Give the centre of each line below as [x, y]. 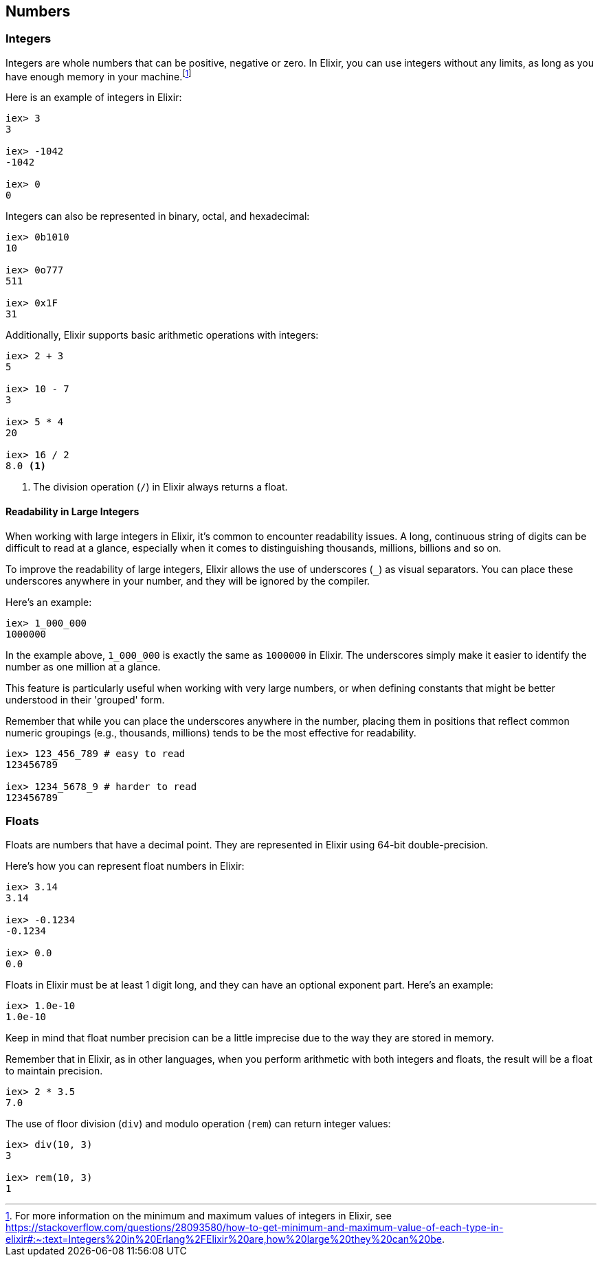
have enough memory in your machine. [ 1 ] [99, 75]
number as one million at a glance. [83, 666]
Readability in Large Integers [73, 512]
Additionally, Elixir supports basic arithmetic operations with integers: [162, 335]
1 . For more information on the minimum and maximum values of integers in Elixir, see [199, 1216]
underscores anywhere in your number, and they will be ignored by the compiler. [188, 581]
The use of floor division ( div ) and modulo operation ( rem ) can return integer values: [198, 1124]
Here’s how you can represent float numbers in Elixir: [125, 866]
